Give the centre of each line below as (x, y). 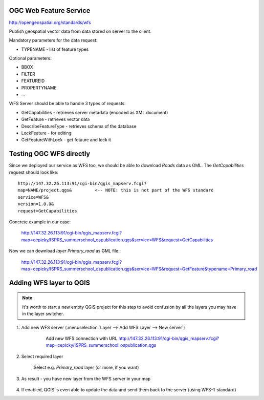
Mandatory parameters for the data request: (53, 40)
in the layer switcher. (43, 314)
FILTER (28, 74)
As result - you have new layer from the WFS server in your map (86, 379)
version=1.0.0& (36, 204)
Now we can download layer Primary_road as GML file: (64, 251)
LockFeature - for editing (46, 133)
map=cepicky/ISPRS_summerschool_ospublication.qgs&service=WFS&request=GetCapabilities (117, 240)
